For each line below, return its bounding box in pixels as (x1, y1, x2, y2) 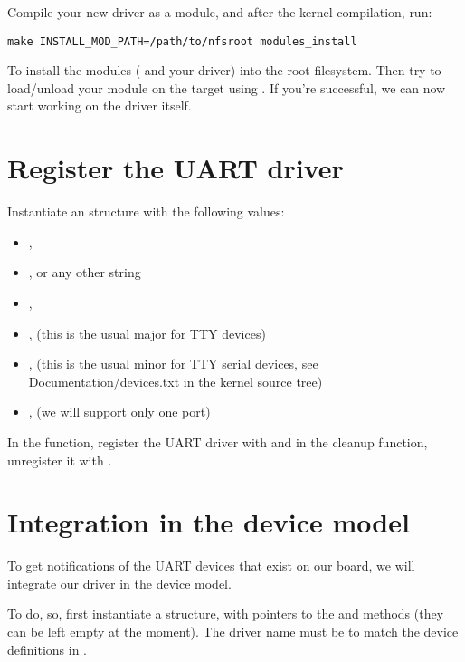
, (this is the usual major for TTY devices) (28, 323, 266, 342)
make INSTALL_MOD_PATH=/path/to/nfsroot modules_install (7, 34, 357, 48)
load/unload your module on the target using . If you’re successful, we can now (7, 78, 446, 97)
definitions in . (7, 639, 87, 658)
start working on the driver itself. (7, 96, 192, 115)
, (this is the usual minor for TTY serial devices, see (28, 354, 318, 373)
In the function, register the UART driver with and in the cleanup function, (7, 432, 428, 451)
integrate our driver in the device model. (7, 573, 232, 592)
